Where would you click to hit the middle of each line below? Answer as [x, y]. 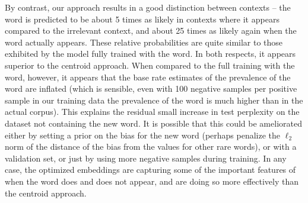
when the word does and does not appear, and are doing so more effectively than [152, 181]
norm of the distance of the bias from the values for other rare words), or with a [151, 146]
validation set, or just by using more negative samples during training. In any [146, 158]
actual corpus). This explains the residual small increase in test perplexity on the [152, 112]
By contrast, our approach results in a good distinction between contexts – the [148, 7]
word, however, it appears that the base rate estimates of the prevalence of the [148, 77]
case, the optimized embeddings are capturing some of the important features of [150, 170]
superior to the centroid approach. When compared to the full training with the [150, 65]
